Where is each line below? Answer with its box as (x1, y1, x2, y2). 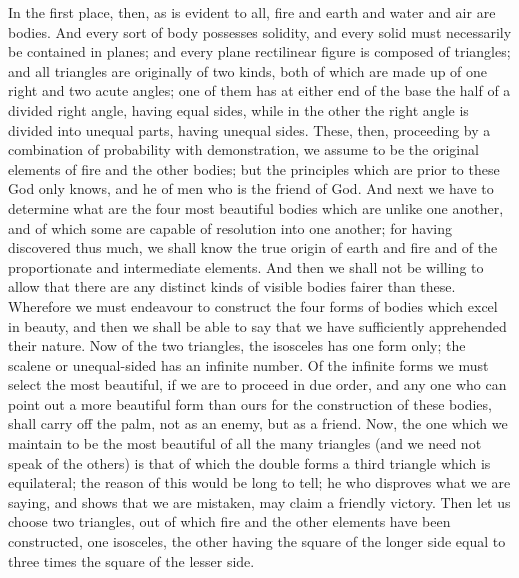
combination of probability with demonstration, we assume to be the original (8, 139, 479, 160)
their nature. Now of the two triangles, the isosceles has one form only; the (8, 335, 466, 356)
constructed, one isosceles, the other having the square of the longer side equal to (8, 531, 506, 552)
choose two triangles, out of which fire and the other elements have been (8, 511, 451, 532)
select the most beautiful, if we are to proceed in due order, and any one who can (8, 374, 507, 395)
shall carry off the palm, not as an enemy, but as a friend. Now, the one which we (8, 413, 508, 434)
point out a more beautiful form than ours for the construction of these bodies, (8, 393, 492, 414)
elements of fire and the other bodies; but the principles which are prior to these (8, 158, 500, 179)
